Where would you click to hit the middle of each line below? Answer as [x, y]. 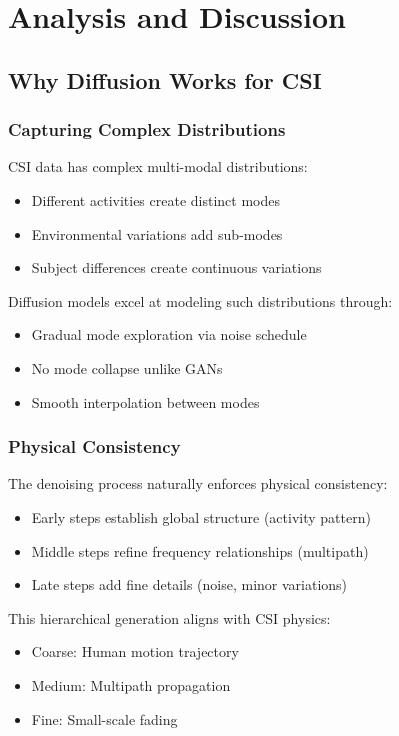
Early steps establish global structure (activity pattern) [201, 516]
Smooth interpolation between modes [145, 401]
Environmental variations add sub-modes [157, 233]
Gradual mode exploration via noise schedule [169, 334]
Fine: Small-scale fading [104, 718]
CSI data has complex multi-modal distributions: [158, 166]
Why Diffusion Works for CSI [165, 79]
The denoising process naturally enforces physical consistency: [198, 483]
